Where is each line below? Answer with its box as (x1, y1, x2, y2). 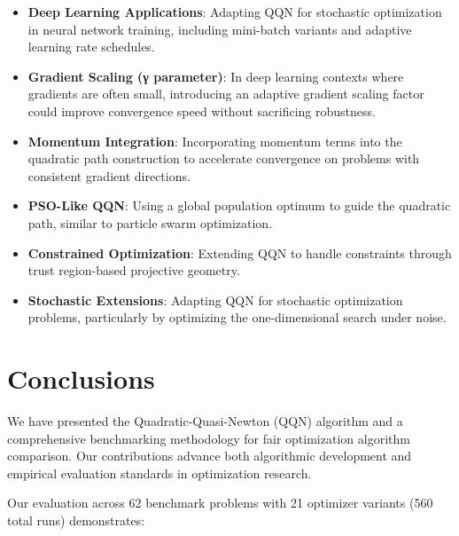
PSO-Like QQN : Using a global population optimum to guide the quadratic (27, 196, 451, 215)
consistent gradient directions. (27, 166, 191, 185)
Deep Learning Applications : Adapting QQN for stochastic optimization (27, 3, 442, 20)
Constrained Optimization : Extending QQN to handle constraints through (27, 243, 452, 262)
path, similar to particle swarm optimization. (27, 213, 273, 232)
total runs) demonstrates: (7, 511, 145, 529)
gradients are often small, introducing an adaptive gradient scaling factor (27, 84, 424, 103)
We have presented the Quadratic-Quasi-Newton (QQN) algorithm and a (7, 412, 403, 430)
